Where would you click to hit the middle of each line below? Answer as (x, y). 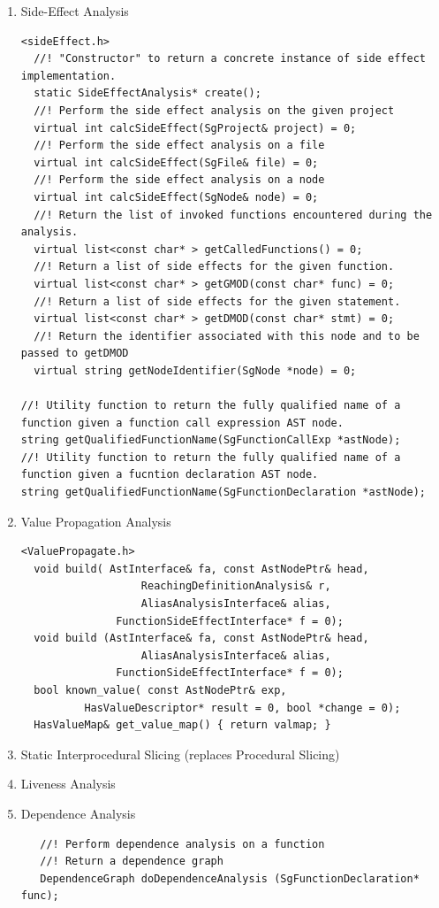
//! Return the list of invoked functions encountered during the (233, 215)
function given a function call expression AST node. (182, 423)
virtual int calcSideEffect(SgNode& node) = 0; (176, 197)
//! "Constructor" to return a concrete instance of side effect (230, 59)
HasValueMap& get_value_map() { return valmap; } (182, 725)
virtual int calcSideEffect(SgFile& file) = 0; (176, 162)
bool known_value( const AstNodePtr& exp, (160, 690)
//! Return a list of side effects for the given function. (214, 267)
